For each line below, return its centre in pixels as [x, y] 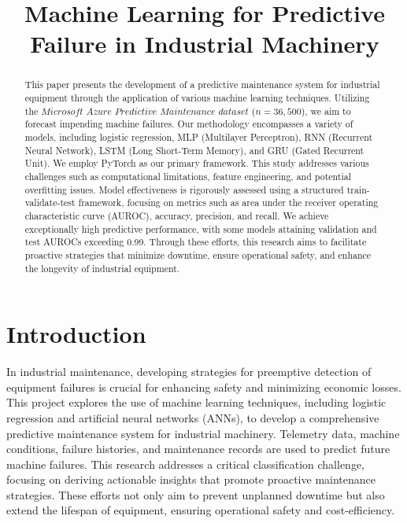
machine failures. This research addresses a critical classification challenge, [185, 464]
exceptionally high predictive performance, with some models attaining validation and [201, 228]
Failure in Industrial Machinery [205, 44]
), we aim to [326, 110]
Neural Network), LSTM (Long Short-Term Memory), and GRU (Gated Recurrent [194, 150]
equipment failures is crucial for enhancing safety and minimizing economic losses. [204, 387]
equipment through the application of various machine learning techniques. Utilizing [197, 98]
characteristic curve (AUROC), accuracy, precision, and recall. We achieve [177, 215]
